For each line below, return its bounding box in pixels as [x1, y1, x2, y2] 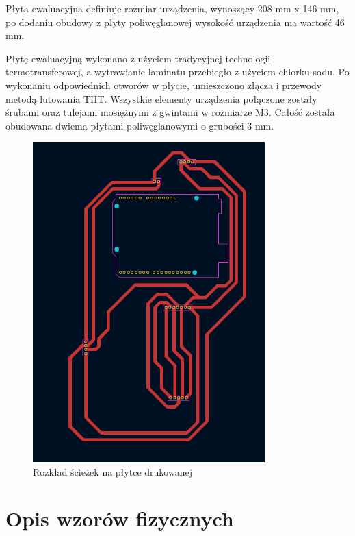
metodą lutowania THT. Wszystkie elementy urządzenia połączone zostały [5, 91, 317, 106]
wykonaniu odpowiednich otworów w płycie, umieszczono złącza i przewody [5, 77, 322, 92]
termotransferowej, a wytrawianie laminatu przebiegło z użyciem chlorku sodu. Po [5, 64, 350, 79]
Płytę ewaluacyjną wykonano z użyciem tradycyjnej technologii [5, 51, 271, 65]
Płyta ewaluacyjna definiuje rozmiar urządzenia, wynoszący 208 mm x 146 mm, [5, 1, 339, 15]
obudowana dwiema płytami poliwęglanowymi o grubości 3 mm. [5, 118, 274, 132]
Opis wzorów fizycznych [5, 504, 234, 533]
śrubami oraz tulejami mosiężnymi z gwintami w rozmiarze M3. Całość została [5, 105, 335, 119]
